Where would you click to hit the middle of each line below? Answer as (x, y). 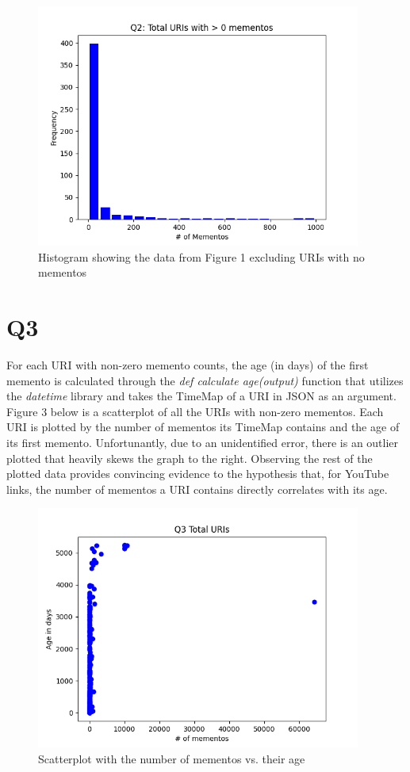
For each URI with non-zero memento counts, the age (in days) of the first (188, 365)
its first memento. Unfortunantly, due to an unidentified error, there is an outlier (203, 442)
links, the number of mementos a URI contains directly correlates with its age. (197, 489)
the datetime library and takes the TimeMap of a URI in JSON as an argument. (201, 396)
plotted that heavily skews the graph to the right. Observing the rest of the (190, 458)
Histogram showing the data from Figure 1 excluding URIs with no (201, 256)
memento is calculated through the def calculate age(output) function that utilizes (205, 380)
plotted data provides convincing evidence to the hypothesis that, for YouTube (198, 474)
